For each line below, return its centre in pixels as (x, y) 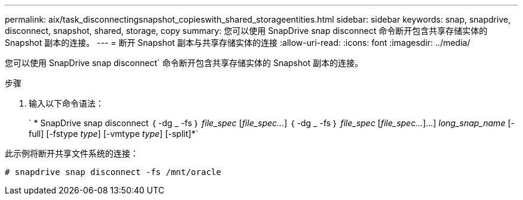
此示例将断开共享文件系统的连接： (72, 153)
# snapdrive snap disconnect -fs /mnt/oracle (113, 172)
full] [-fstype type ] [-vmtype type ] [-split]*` (113, 134)
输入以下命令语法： (66, 103)
